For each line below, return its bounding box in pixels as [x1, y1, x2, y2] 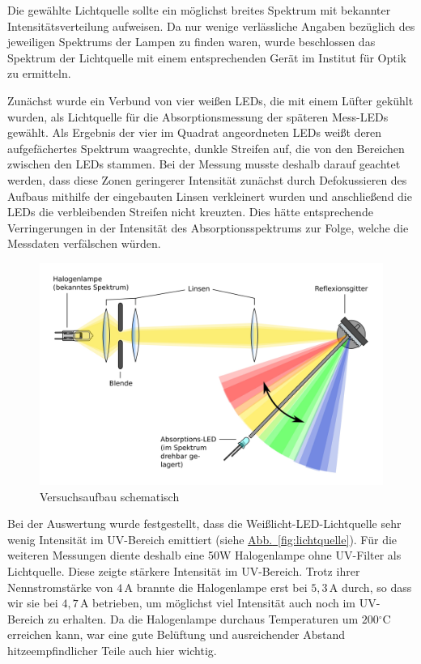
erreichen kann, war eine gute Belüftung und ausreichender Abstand [7, 626, 346, 643]
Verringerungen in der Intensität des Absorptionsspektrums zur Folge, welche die [7, 219, 409, 236]
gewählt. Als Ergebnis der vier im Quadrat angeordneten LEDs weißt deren [7, 124, 382, 141]
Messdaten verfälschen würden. [7, 235, 161, 252]
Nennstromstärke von [7, 578, 113, 595]
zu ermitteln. [7, 65, 71, 82]
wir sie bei [7, 594, 58, 611]
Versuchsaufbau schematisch [40, 487, 180, 504]
